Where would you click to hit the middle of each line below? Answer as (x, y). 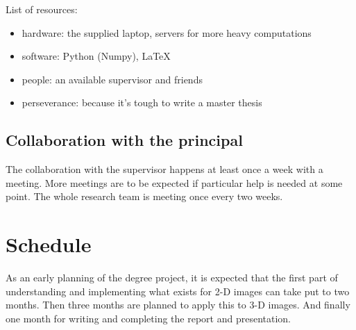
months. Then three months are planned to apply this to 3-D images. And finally (178, 305)
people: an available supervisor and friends (112, 79)
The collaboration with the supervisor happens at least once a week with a (164, 169)
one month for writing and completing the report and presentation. (148, 318)
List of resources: (42, 9)
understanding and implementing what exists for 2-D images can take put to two (178, 291)
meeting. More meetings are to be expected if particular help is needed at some (174, 182)
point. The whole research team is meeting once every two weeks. (144, 196)
